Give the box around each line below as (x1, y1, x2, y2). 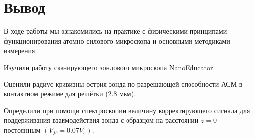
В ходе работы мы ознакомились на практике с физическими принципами (4, 26, 227, 36)
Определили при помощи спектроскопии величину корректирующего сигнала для (4, 105, 250, 115)
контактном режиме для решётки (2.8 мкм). (4, 88, 136, 99)
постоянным (4, 124, 41, 135)
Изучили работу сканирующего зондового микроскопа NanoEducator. (4, 62, 215, 72)
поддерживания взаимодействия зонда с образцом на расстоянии (4, 115, 199, 125)
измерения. (4, 45, 37, 56)
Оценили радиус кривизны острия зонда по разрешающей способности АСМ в (4, 78, 243, 89)
